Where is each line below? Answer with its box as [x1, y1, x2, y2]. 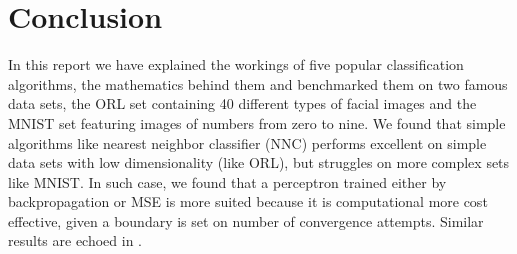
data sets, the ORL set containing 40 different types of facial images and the [8, 93, 477, 114]
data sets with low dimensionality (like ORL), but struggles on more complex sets [8, 152, 510, 173]
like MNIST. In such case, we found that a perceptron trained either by [8, 171, 447, 192]
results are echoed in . [8, 230, 143, 251]
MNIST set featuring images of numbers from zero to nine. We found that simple [8, 112, 506, 133]
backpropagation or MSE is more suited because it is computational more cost [8, 191, 488, 212]
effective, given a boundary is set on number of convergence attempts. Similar [8, 210, 484, 231]
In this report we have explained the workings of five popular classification [8, 54, 464, 75]
